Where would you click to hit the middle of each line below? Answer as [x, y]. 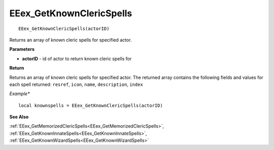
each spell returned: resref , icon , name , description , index [76, 84]
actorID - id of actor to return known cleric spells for [77, 58]
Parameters [22, 49]
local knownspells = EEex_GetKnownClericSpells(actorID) [91, 105]
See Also [19, 117]
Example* [20, 94]
